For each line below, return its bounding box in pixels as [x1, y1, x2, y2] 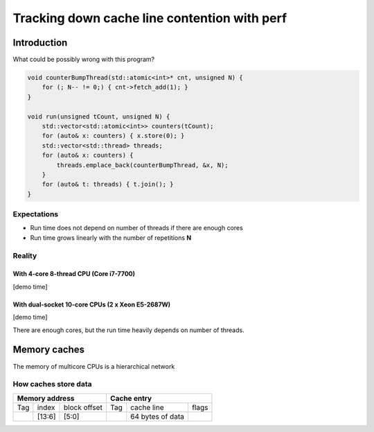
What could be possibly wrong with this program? [12, 55, 155, 64]
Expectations [12, 209, 59, 219]
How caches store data [12, 379, 92, 389]
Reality [12, 250, 37, 260]
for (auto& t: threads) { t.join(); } [42, 180, 174, 189]
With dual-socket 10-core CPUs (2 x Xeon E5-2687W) [12, 300, 171, 309]
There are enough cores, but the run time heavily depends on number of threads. [12, 326, 245, 334]
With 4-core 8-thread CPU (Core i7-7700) [12, 270, 135, 278]
